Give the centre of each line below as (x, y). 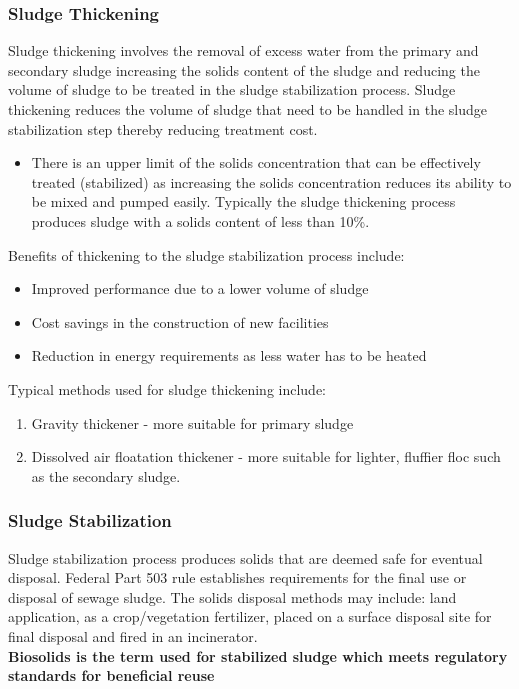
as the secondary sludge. (106, 475)
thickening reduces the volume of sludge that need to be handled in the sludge (247, 109)
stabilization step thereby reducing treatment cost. (163, 128)
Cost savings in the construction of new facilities (180, 321)
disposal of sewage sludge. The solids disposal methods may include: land (232, 596)
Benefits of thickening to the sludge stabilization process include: (206, 254)
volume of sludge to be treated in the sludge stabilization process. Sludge (232, 89)
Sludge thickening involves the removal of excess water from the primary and (243, 50)
